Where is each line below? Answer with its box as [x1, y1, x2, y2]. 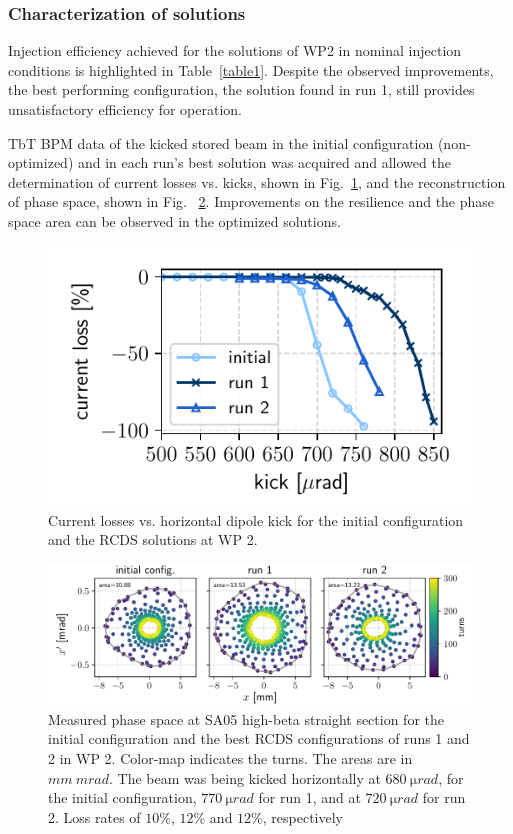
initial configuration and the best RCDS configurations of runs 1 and [48, 728, 470, 749]
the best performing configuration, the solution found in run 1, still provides [8, 79, 475, 100]
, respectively [262, 806, 343, 827]
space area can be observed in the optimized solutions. [8, 210, 341, 231]
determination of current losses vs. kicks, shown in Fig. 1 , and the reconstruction [8, 171, 506, 192]
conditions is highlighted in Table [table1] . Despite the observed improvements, [8, 59, 494, 80]
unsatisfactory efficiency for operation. [8, 99, 243, 119]
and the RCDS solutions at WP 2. [48, 529, 258, 550]
